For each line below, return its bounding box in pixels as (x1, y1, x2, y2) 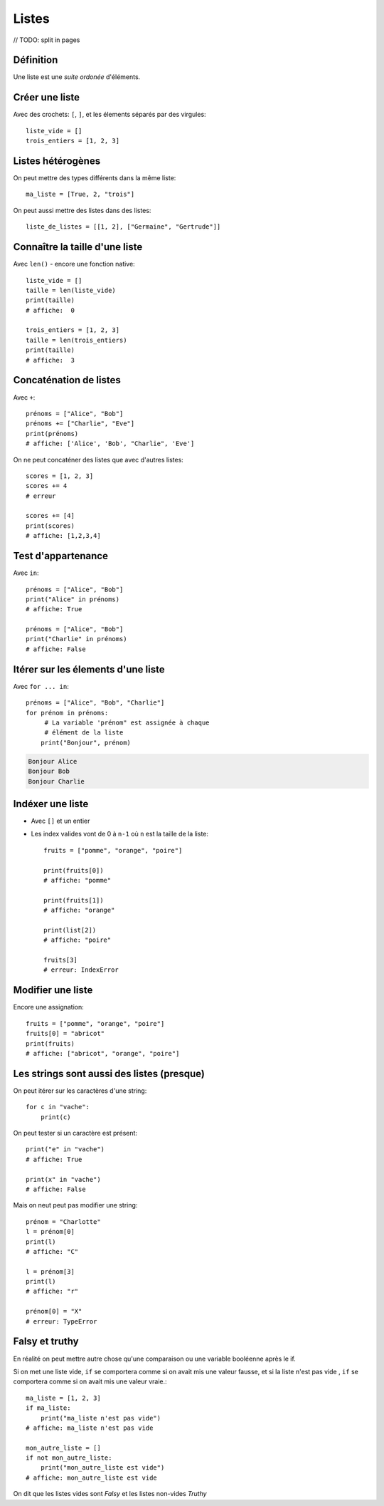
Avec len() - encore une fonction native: (13, 260, 135, 269)
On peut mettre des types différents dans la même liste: (13, 174, 176, 182)
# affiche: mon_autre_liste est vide (26, 1473, 158, 1482)
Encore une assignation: (13, 1003, 85, 1012)
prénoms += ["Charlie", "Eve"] (26, 420, 135, 427)
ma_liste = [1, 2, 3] (26, 1393, 101, 1402)
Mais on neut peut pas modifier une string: (13, 1201, 138, 1210)
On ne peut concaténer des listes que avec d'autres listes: (13, 455, 184, 464)
